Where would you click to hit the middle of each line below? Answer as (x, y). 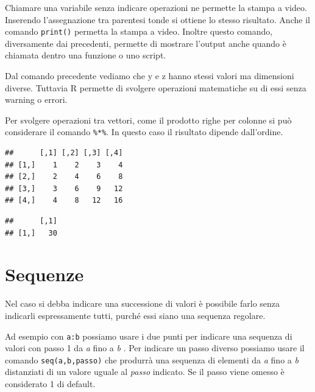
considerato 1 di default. (50, 384)
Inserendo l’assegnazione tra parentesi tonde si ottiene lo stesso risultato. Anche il (157, 19)
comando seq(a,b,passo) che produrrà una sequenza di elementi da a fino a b (152, 359)
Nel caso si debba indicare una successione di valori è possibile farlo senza (143, 303)
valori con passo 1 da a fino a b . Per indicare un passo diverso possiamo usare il (155, 348)
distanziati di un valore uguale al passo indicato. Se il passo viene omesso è (145, 372)
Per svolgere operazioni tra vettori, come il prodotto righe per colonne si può (148, 120)
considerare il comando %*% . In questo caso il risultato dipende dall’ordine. (144, 132)
